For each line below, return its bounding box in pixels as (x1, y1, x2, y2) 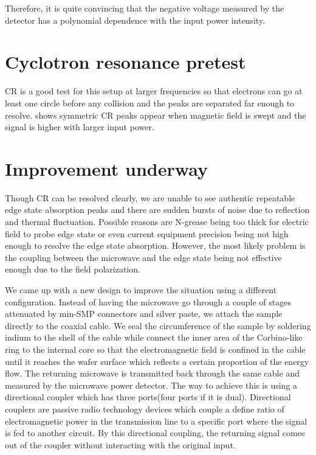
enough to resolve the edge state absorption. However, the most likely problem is (5, 239, 306, 252)
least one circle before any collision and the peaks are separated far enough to (5, 96, 295, 109)
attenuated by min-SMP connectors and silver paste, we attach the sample (5, 307, 283, 320)
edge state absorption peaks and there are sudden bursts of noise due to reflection (5, 203, 310, 216)
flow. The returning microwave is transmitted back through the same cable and (5, 367, 300, 380)
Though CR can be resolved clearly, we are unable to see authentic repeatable (5, 191, 295, 204)
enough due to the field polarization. (5, 263, 140, 276)
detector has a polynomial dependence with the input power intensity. (5, 13, 266, 26)
